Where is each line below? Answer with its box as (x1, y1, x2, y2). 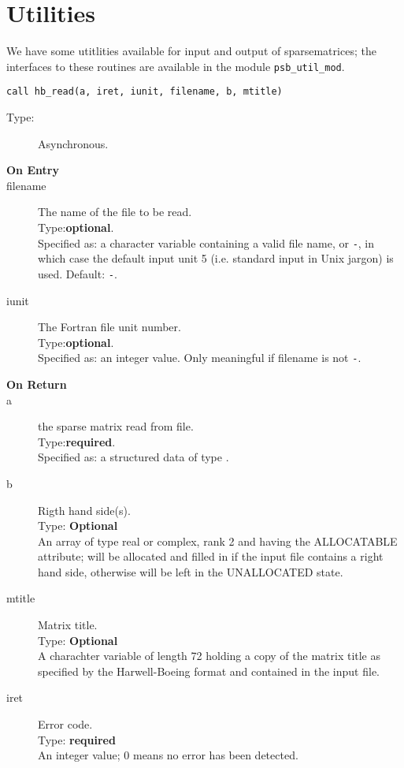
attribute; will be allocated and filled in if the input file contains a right (38, 548, 384, 565)
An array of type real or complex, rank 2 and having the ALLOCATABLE (38, 532, 398, 549)
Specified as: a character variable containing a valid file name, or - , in (38, 234, 375, 251)
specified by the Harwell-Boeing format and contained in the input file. (38, 662, 380, 679)
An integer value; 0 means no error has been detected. (38, 747, 298, 763)
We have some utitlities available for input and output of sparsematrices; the (6, 43, 376, 59)
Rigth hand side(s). (38, 501, 131, 518)
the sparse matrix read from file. (38, 418, 194, 434)
